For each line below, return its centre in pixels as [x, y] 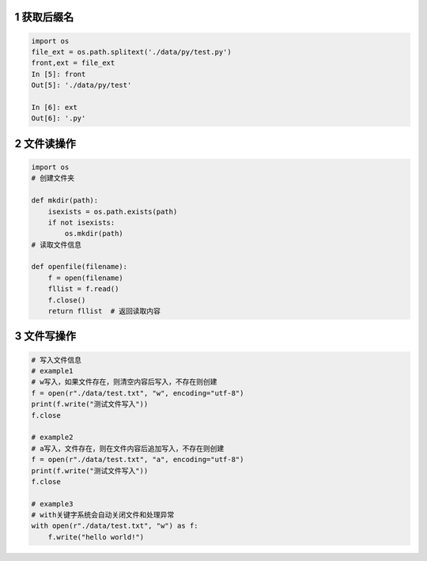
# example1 [52, 371]
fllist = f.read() [83, 289]
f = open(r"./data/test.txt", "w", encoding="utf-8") [138, 393]
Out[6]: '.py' [59, 118]
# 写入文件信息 [57, 360]
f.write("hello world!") [96, 537]
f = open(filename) [86, 278]
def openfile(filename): [79, 267]
